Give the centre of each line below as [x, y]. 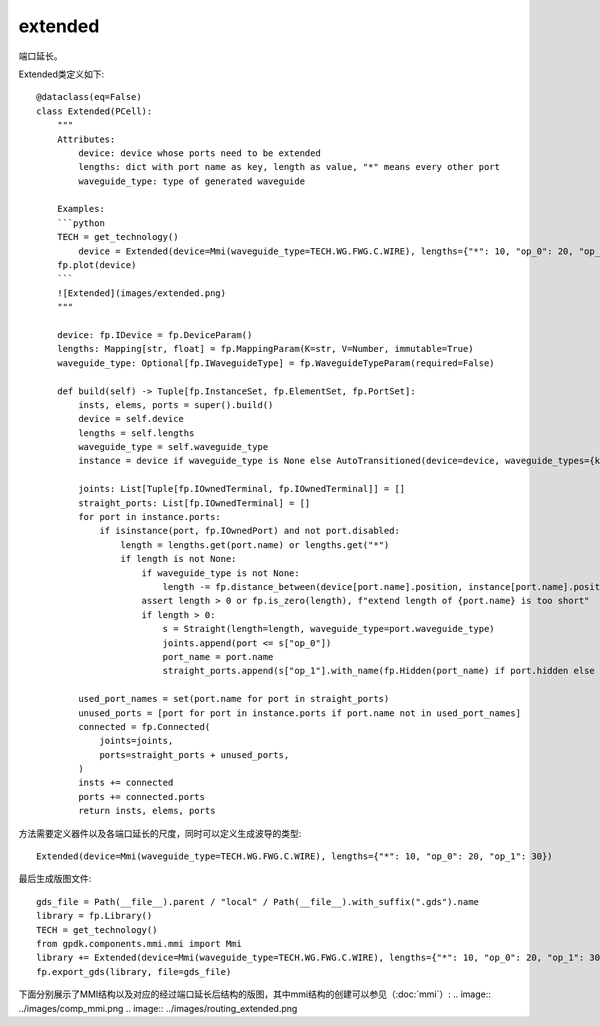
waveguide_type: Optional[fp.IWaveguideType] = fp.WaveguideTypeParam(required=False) [275, 363]
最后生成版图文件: [55, 879]
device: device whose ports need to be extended [200, 153]
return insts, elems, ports [147, 811]
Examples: [80, 209]
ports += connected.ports [141, 796]
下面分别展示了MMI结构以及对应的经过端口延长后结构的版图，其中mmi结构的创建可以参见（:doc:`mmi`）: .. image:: [255, 994]
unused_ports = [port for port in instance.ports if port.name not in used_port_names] [300, 713]
